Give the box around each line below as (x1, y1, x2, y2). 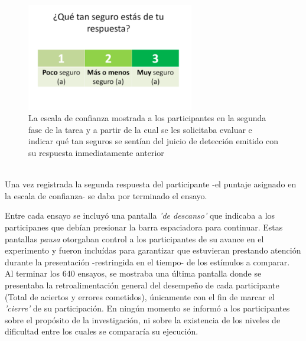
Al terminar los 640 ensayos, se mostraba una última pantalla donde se (5, 267, 262, 280)
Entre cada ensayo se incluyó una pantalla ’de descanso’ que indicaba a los (5, 209, 275, 222)
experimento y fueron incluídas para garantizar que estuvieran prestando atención (5, 244, 301, 256)
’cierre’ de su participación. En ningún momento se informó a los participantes (5, 302, 290, 314)
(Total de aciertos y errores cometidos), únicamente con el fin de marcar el (5, 290, 275, 303)
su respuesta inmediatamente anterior (28, 147, 164, 159)
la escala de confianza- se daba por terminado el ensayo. (5, 189, 207, 202)
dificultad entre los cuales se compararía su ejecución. (5, 325, 198, 337)
